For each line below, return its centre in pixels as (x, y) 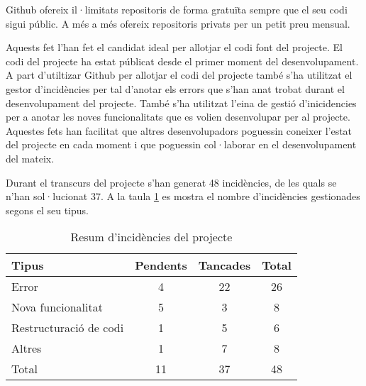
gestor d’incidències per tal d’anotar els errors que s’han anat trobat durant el (175, 88)
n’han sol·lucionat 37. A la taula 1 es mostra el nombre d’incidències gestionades (183, 196)
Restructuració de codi (68, 328)
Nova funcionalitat (57, 307)
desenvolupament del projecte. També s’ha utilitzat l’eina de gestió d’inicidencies (181, 103)
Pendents (161, 265)
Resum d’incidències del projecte (151, 237)
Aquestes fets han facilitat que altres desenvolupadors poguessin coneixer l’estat (179, 130)
